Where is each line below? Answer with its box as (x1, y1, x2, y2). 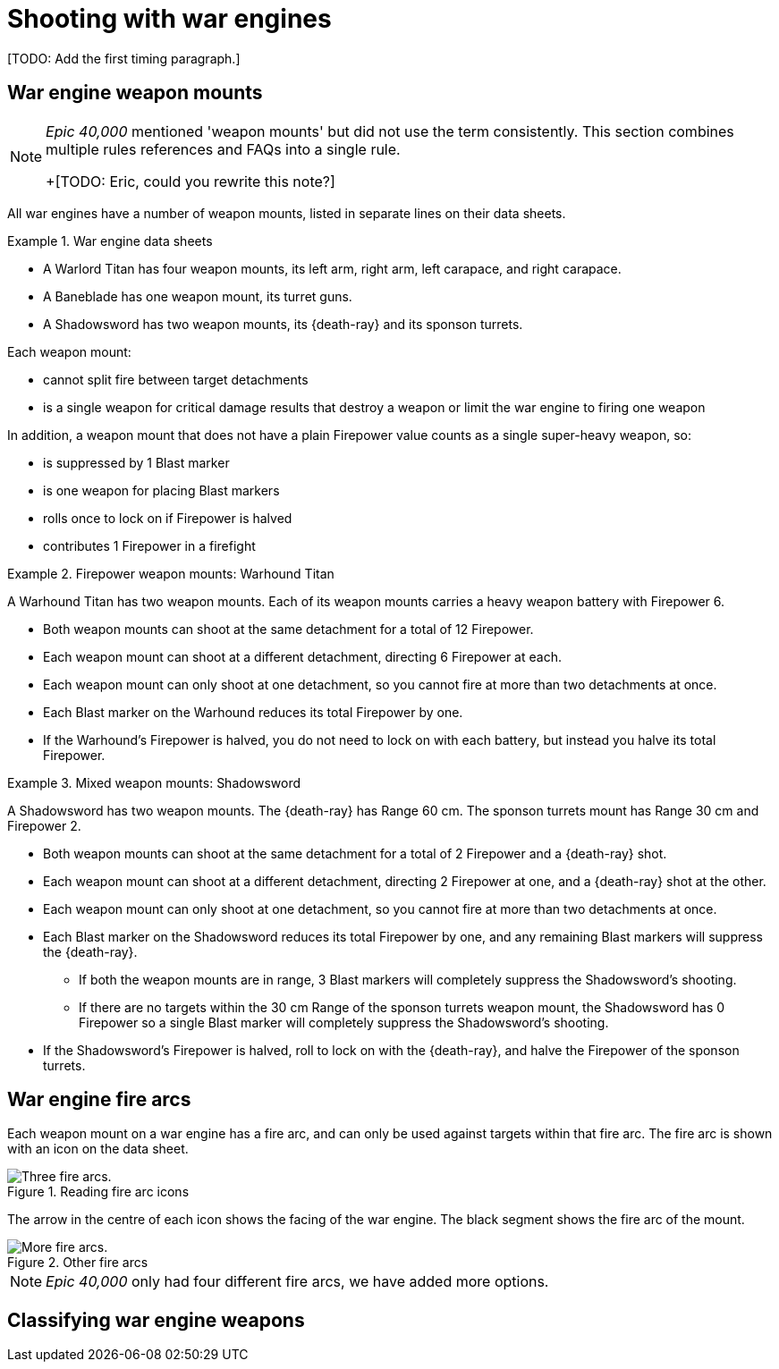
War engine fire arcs (7, 1088, 191, 1111)
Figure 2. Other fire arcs (7, 1255, 148, 1271)
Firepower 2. (7, 817, 81, 833)
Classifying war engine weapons (7, 1308, 305, 1331)
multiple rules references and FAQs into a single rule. (46, 139, 401, 158)
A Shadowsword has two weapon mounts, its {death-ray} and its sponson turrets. (43, 316, 523, 332)
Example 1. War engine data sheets (7, 232, 213, 249)
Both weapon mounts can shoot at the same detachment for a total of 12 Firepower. (43, 621, 534, 637)
